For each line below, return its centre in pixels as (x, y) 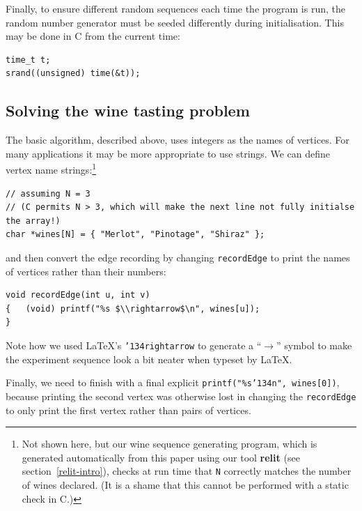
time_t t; (28, 60)
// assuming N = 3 (48, 193)
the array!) (33, 221)
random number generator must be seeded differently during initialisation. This (175, 22)
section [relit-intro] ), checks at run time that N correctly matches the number (187, 471)
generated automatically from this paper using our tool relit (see (161, 457)
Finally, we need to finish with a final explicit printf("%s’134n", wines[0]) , (173, 382)
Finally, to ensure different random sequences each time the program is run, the (175, 8)
